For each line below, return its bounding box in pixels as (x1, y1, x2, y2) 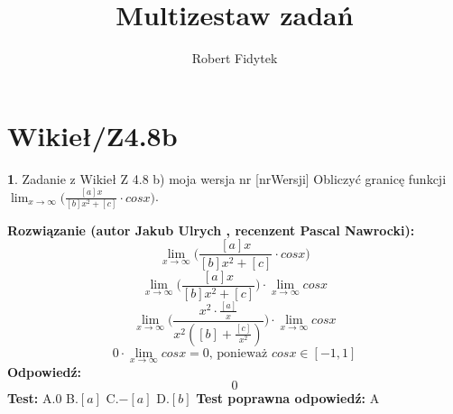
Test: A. (7, 389, 56, 408)
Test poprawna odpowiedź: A (196, 389, 380, 408)
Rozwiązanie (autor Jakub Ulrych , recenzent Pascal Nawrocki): (7, 220, 415, 239)
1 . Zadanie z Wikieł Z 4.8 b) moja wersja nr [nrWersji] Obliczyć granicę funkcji (7, 169, 447, 188)
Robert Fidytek (191, 49, 278, 68)
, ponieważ (208, 346, 268, 360)
